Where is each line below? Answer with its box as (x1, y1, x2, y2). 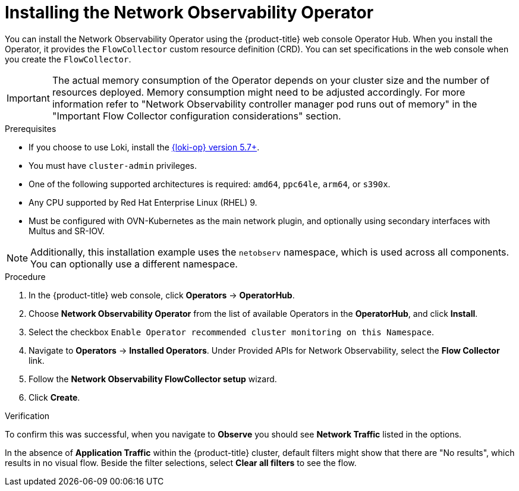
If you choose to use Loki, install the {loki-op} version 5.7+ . (29, 141, 260, 152)
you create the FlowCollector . (5, 53, 131, 64)
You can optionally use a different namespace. (30, 257, 238, 270)
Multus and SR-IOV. (29, 225, 105, 236)
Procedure (5, 271, 46, 282)
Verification (5, 410, 50, 421)
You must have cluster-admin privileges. (29, 160, 197, 171)
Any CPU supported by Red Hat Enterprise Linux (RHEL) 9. (29, 197, 257, 207)
